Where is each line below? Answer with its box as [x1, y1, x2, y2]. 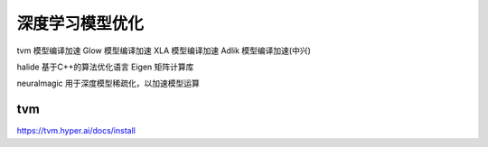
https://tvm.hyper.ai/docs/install [16, 125, 136, 136]
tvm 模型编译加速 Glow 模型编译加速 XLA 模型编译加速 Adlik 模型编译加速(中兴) [16, 45, 312, 56]
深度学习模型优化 [16, 14, 145, 33]
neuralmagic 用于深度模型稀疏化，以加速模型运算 [16, 78, 201, 89]
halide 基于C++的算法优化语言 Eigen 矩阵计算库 [16, 61, 194, 72]
